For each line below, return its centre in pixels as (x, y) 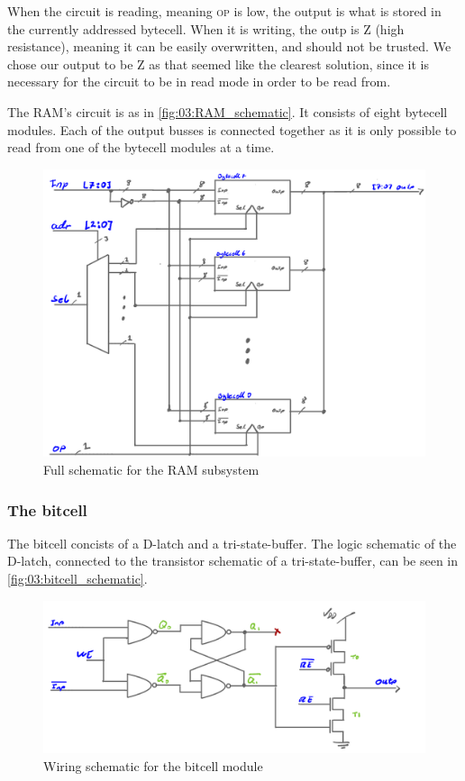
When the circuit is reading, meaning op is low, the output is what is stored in (224, 11)
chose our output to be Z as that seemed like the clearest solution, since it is (218, 64)
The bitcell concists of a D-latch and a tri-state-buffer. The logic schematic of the (232, 543)
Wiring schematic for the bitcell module (153, 765)
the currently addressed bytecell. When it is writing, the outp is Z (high (206, 28)
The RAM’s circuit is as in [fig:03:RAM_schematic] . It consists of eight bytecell (228, 111)
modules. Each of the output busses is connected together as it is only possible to (232, 129)
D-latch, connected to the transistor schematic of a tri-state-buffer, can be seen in (233, 561)
